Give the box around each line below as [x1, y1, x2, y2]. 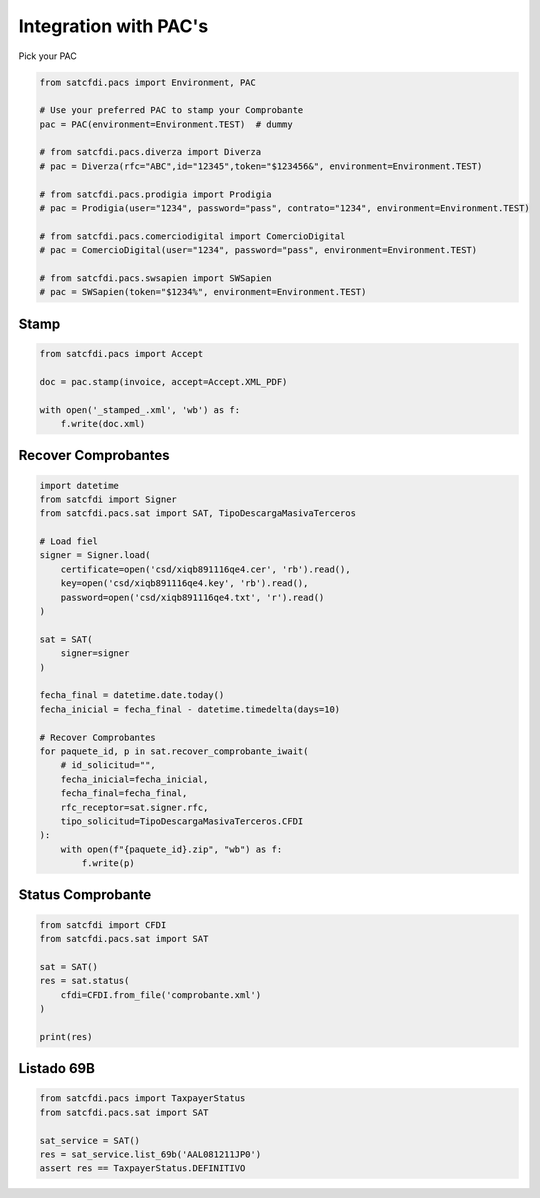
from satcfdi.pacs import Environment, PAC [39, 76, 257, 88]
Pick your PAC [18, 50, 77, 62]
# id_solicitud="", [60, 760, 157, 771]
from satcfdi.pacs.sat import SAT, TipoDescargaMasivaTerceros [39, 508, 357, 519]
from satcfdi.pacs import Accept [39, 348, 204, 359]
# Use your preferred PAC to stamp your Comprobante [39, 105, 304, 116]
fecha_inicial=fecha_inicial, [60, 773, 209, 785]
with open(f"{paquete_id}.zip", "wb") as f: [60, 843, 283, 855]
